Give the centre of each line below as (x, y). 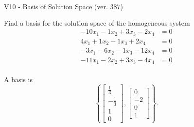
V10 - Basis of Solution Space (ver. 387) (63, 6)
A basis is (18, 79)
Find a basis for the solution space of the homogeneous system (97, 22)
